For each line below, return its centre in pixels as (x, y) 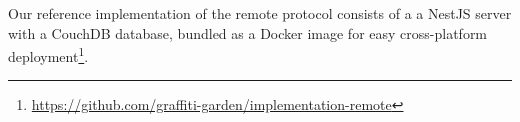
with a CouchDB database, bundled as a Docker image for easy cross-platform (248, 32)
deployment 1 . (48, 54)
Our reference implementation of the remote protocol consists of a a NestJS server (260, 13)
